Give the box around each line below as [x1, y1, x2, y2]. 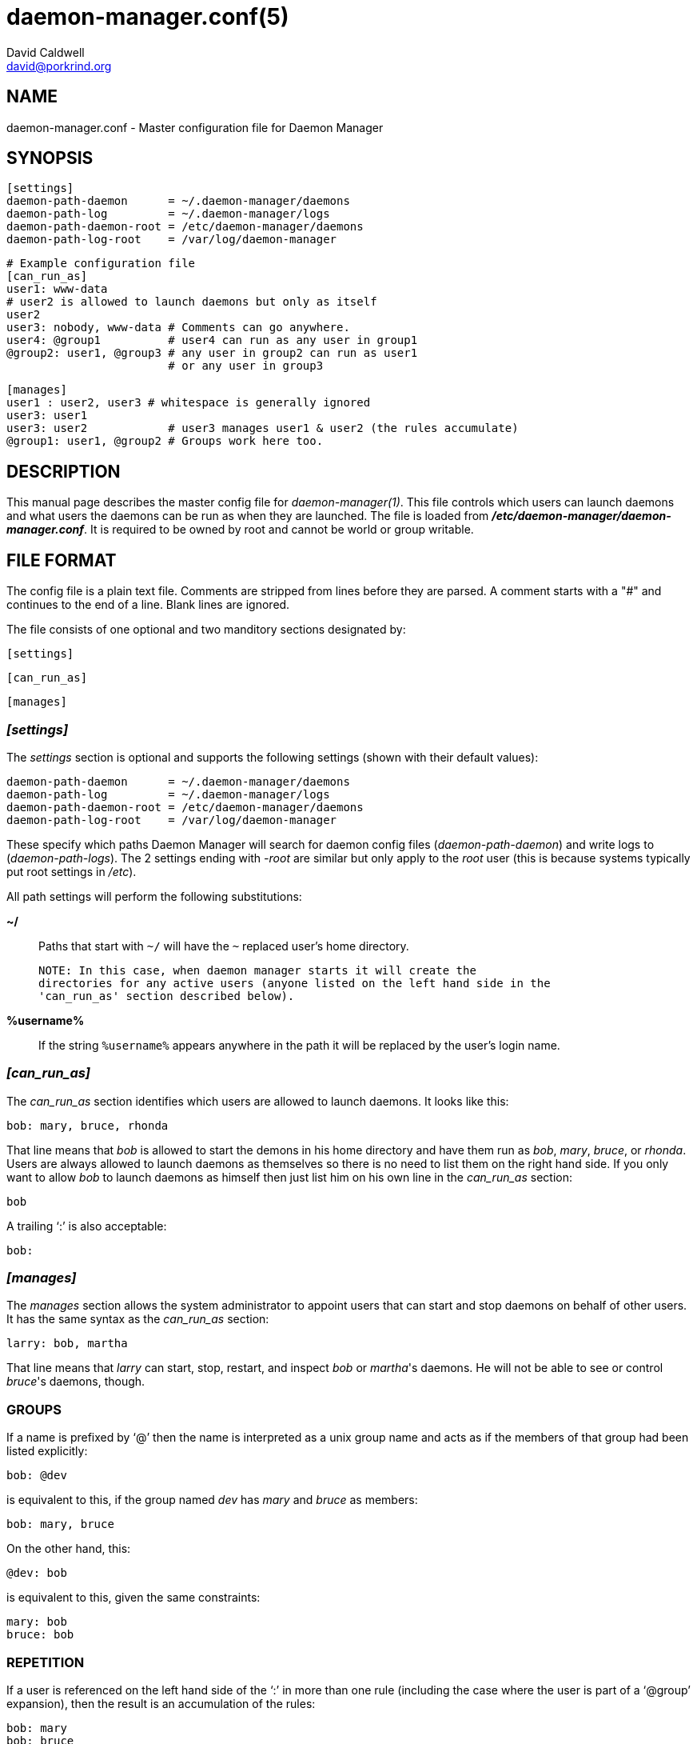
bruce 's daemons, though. [6, 1374, 145, 1389]
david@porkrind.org [6, 58, 112, 73]
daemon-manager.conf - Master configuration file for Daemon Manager [6, 120, 384, 134]
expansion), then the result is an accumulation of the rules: [6, 1696, 316, 1710]
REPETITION [6, 1654, 85, 1670]
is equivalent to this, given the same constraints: [6, 1590, 261, 1605]
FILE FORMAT [6, 550, 117, 570]
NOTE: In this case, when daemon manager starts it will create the [38, 963, 476, 977]
